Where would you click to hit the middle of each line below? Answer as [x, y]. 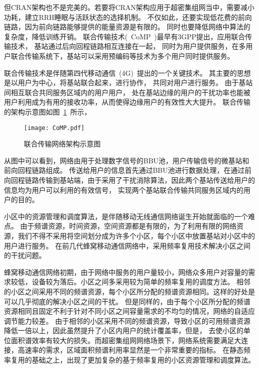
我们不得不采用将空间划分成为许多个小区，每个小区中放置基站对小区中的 [136, 235]
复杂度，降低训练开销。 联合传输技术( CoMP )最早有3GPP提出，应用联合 [125, 36]
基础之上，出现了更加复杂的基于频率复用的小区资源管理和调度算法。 [143, 360]
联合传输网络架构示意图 [62, 144]
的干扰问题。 [25, 255]
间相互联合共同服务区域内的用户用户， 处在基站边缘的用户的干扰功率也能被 [127, 92]
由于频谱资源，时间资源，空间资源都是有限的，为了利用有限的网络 [128, 226]
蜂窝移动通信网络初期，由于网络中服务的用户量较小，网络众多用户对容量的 [126, 272]
